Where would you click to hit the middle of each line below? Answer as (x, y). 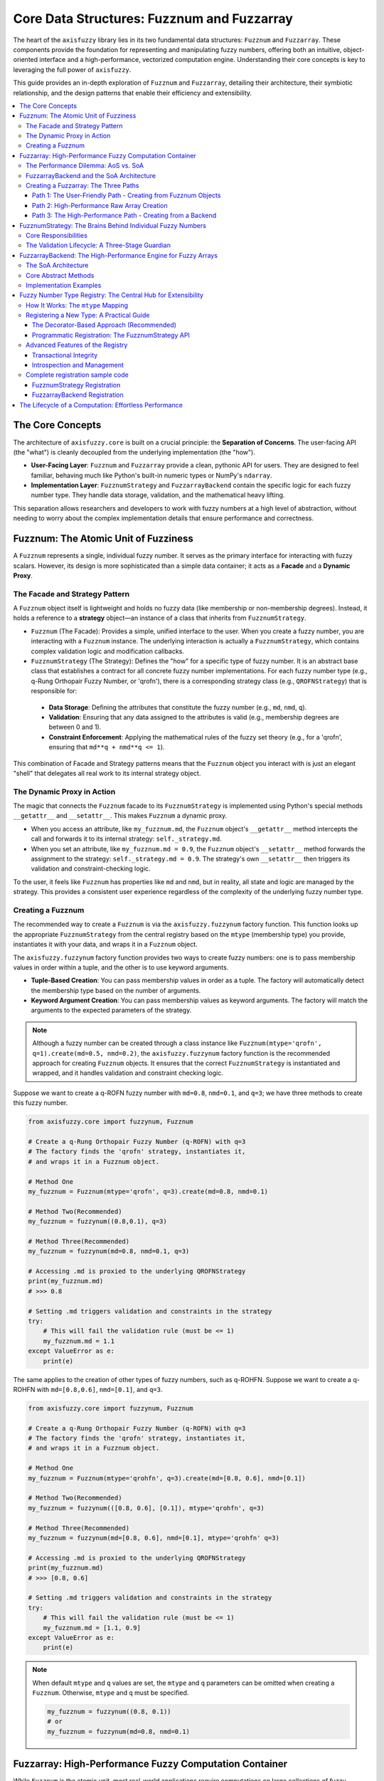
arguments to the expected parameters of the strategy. (111, 1010)
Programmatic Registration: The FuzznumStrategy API (111, 335)
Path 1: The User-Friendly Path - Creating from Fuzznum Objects (127, 195)
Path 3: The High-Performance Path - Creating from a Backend (124, 216)
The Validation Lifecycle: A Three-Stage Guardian (98, 245)
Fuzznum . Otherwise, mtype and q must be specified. (111, 1693)
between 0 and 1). (75, 727)
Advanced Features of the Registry (77, 345)
